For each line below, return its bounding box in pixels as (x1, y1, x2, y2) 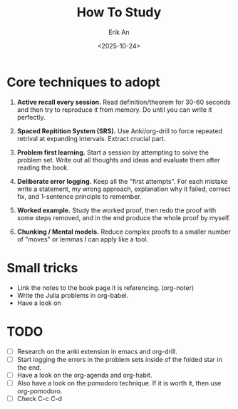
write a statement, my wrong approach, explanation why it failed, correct (16, 185, 231, 193)
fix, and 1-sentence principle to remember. (16, 192, 142, 200)
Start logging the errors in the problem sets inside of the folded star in (16, 355, 222, 363)
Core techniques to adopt (6, 74, 161, 90)
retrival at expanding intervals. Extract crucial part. (16, 134, 166, 143)
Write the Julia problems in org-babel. (16, 291, 129, 299)
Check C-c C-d (16, 394, 62, 403)
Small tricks (6, 259, 78, 276)
